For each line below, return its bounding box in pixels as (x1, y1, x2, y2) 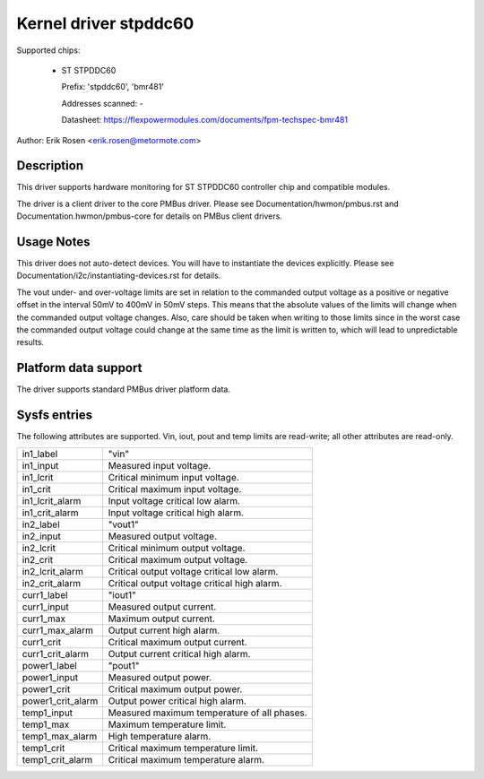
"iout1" (108, 588, 136, 601)
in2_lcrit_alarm (22, 565, 84, 577)
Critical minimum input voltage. (108, 471, 239, 483)
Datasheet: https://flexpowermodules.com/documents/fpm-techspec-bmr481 (61, 115, 349, 126)
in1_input (22, 459, 59, 472)
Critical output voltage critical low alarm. (108, 565, 279, 577)
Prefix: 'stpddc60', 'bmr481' (61, 82, 165, 92)
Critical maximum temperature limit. (108, 741, 259, 754)
